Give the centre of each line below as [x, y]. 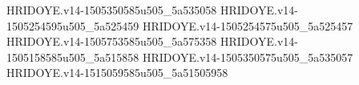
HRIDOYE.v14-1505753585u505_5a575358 [112, 41]
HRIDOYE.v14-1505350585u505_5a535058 [112, 10]
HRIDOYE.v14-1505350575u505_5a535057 [248, 57]
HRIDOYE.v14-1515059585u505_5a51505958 [117, 73]
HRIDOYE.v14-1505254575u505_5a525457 [248, 25]
